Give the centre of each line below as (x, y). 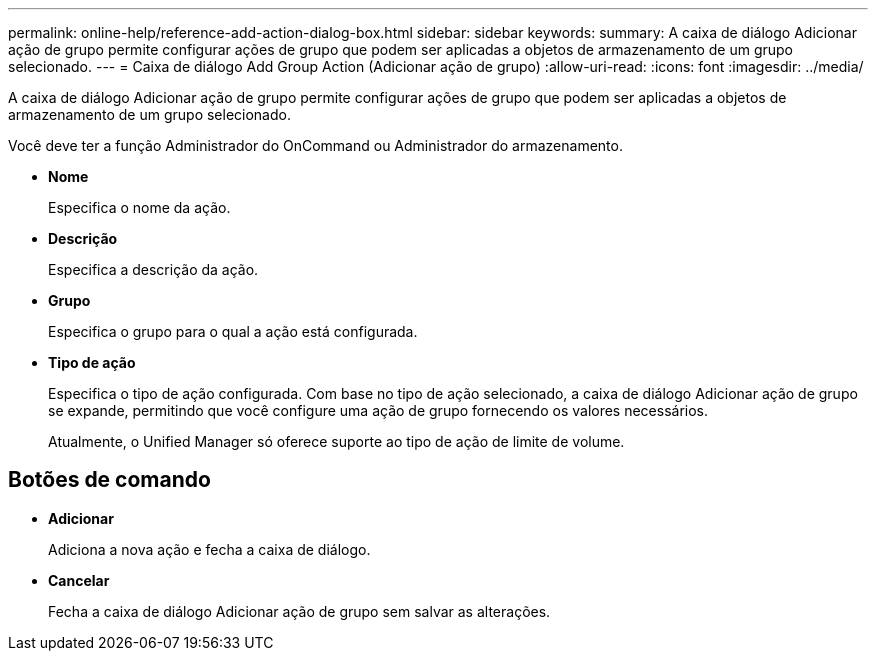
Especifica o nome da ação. (139, 207)
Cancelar (79, 580)
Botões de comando (109, 480)
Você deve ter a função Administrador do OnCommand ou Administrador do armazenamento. (315, 145)
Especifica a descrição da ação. (153, 269)
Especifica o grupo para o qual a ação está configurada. (233, 331)
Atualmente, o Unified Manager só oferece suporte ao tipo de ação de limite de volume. (336, 441)
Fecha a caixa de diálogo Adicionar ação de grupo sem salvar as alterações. (299, 611)
